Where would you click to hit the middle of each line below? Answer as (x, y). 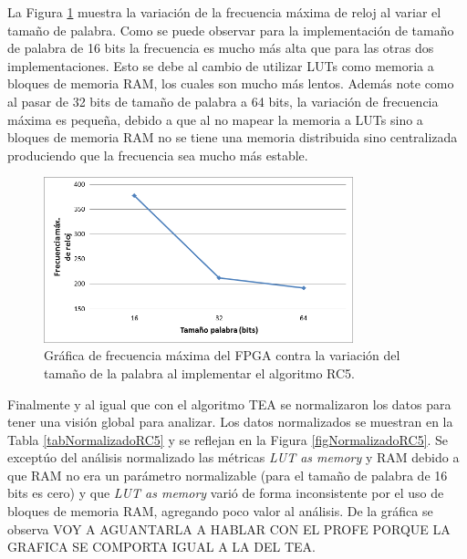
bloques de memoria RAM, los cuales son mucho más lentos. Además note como (231, 83)
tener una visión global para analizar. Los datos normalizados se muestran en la (230, 422)
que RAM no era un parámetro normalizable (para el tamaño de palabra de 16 (228, 475)
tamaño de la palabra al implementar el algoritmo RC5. (199, 373)
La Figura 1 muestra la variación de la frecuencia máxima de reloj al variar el (224, 12)
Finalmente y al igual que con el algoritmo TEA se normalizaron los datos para (229, 404)
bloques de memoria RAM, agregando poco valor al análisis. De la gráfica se (220, 511)
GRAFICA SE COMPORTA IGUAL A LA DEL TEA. (161, 547)
